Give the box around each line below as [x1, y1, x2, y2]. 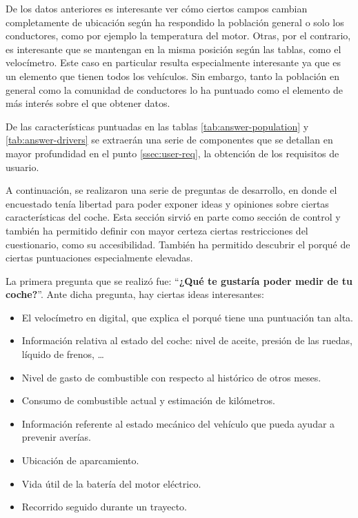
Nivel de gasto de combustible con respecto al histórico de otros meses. [21, 370, 321, 384]
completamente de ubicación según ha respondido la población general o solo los [6, 14, 344, 29]
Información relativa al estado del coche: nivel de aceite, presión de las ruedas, [21, 333, 352, 348]
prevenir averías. [21, 430, 91, 444]
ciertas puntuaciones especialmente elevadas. [6, 250, 193, 265]
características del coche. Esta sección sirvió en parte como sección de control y [6, 210, 341, 224]
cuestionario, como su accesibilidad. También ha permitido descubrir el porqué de [6, 237, 350, 251]
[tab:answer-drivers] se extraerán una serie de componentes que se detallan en [6, 132, 333, 147]
